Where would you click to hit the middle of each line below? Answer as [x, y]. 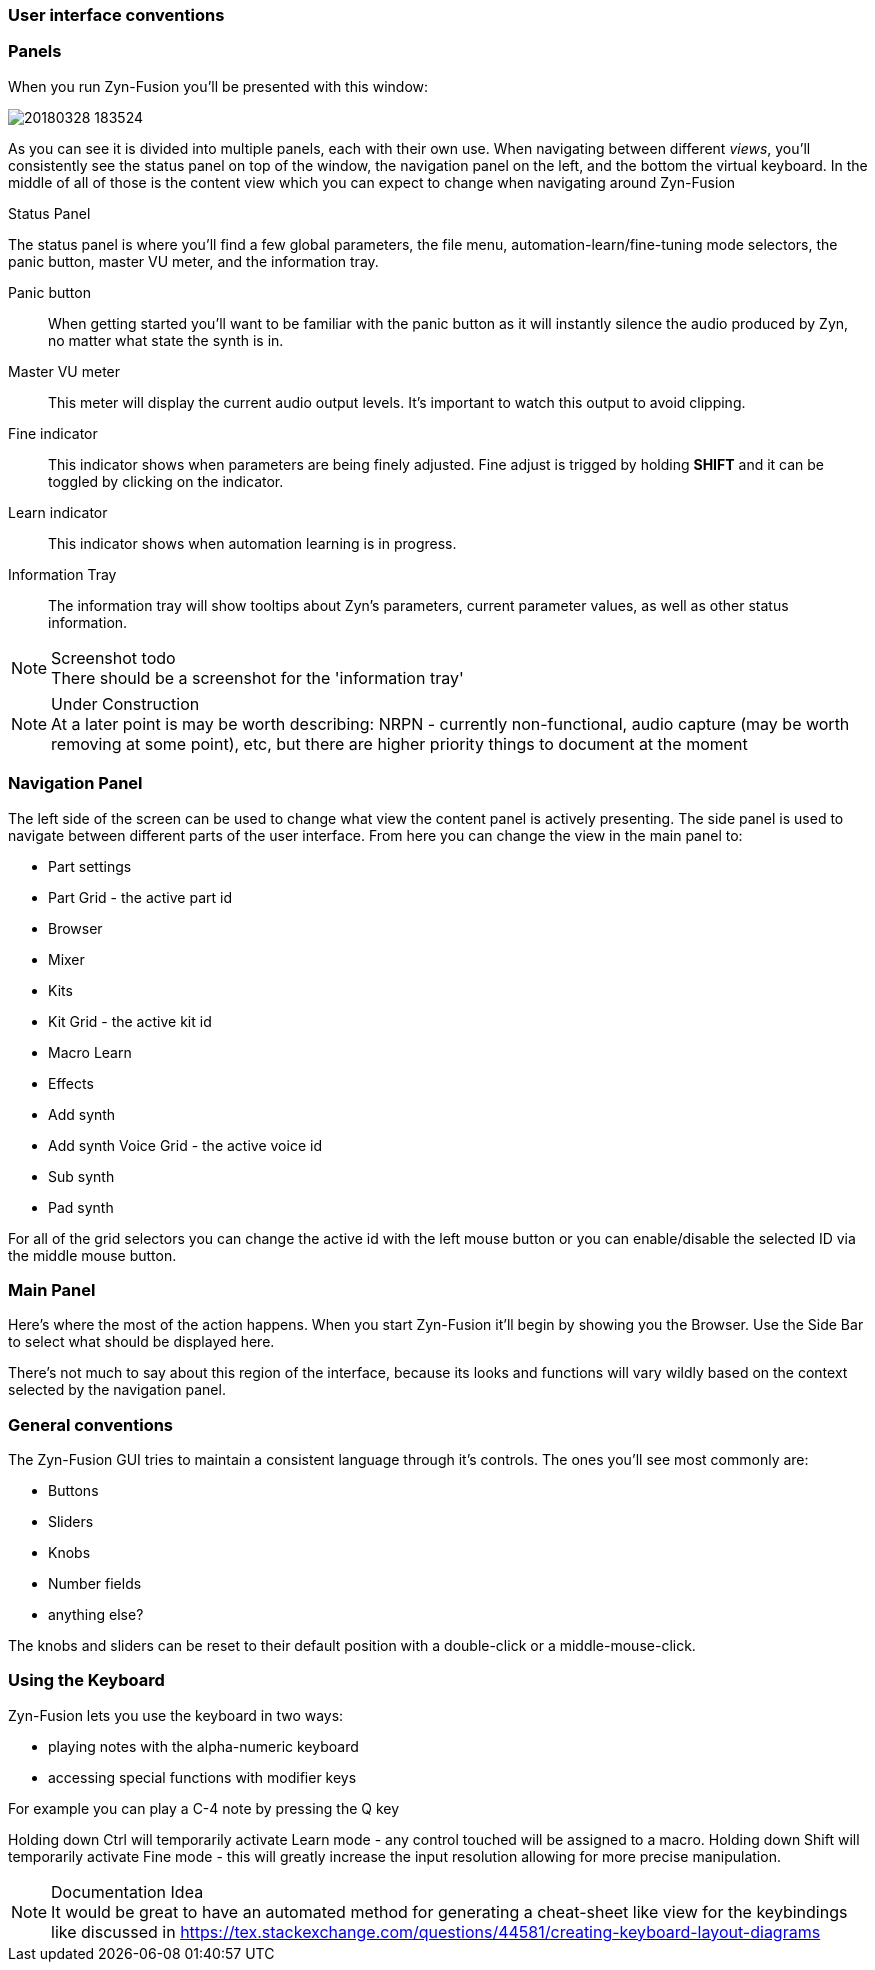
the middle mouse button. [92, 1255]
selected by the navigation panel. [117, 1390]
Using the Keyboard [86, 1680]
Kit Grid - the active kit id [130, 1021]
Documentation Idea [127, 1891]
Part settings [90, 866]
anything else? [96, 1614]
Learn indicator [58, 512]
